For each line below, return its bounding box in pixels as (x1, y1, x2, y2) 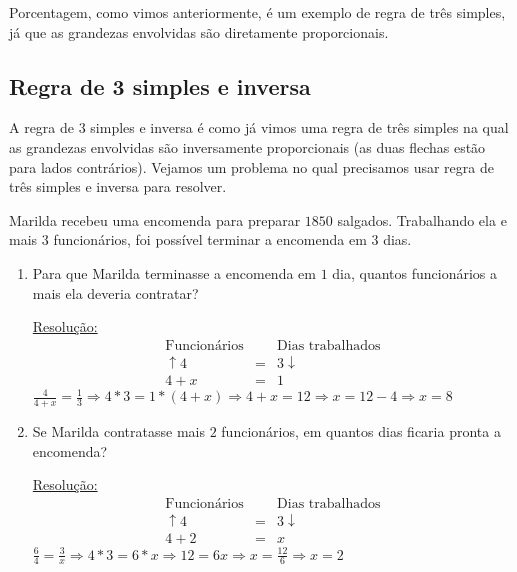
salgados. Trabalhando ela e (337, 209, 507, 230)
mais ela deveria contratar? (32, 282, 199, 303)
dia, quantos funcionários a (332, 262, 498, 283)
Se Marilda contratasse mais (32, 421, 205, 442)
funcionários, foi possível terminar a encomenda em (53, 229, 367, 250)
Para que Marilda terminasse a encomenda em (32, 262, 316, 283)
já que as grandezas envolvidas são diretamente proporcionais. (9, 21, 389, 42)
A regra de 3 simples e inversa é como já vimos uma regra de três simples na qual (9, 117, 509, 138)
